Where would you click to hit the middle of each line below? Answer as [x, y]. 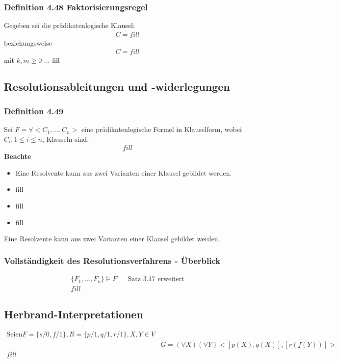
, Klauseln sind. [65, 139]
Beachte [18, 156]
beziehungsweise [28, 42]
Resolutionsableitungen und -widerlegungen [117, 87]
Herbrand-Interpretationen [74, 314]
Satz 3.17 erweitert [156, 279]
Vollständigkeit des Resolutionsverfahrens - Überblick [112, 260]
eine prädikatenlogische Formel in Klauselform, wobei [162, 129]
